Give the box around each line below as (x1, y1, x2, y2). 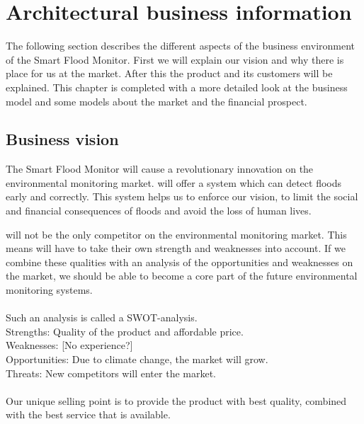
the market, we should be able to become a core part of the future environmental (6, 268, 358, 283)
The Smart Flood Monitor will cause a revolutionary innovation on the (6, 161, 314, 176)
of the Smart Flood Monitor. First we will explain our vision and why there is (6, 52, 344, 67)
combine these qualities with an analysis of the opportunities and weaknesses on (6, 254, 353, 269)
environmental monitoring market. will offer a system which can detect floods (6, 175, 342, 190)
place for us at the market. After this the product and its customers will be (6, 66, 333, 81)
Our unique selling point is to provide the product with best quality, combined (6, 393, 347, 408)
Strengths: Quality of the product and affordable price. (6, 323, 244, 338)
